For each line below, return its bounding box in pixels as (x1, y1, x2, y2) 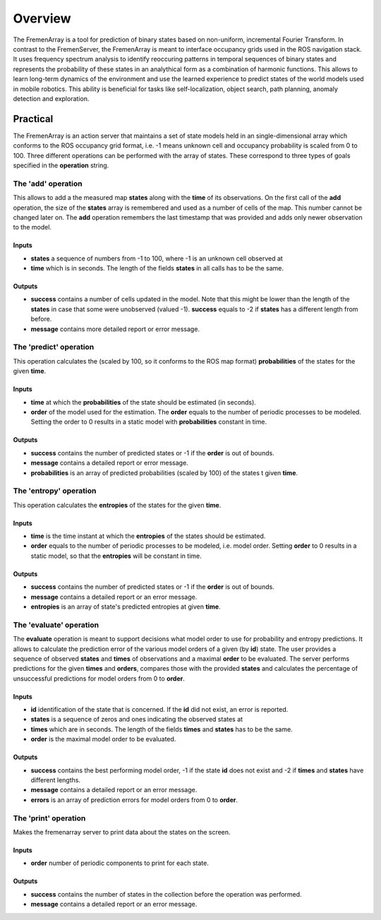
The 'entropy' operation (13, 486, 97, 496)
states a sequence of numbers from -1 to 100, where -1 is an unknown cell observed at (30, 254, 284, 263)
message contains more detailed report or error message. (30, 325, 200, 333)
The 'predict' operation (13, 342, 95, 352)
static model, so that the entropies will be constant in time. (30, 551, 202, 560)
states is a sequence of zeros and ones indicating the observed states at (30, 715, 243, 724)
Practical (13, 113, 54, 125)
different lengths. (30, 776, 81, 784)
